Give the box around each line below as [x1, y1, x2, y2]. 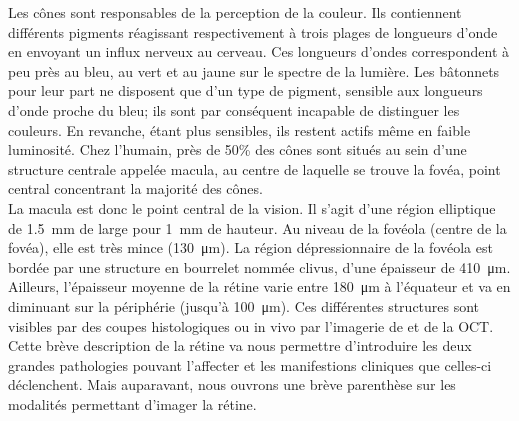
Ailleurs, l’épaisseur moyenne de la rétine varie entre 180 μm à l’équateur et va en [8, 276, 511, 297]
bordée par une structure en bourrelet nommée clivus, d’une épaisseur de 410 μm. [8, 256, 511, 277]
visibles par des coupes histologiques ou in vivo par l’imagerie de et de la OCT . [8, 315, 494, 336]
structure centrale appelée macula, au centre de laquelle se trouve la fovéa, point [8, 158, 501, 179]
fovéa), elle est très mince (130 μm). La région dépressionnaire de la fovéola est [8, 237, 493, 258]
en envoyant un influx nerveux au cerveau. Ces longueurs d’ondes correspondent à [8, 41, 510, 62]
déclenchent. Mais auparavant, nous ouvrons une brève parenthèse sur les [8, 374, 456, 395]
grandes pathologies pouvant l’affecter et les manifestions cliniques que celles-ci [8, 354, 492, 375]
